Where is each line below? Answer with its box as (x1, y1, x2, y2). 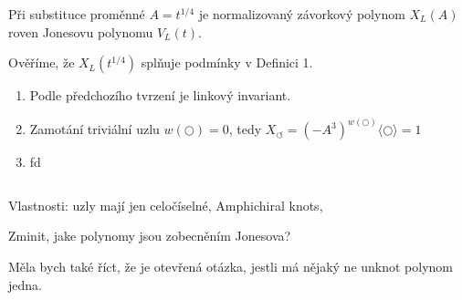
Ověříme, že (8, 53, 75, 72)
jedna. (8, 274, 42, 294)
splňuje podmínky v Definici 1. (141, 53, 313, 72)
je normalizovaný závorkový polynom (198, 5, 405, 23)
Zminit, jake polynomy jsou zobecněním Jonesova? (8, 226, 291, 245)
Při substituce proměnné (8, 5, 145, 23)
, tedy (228, 119, 262, 139)
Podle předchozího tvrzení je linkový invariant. (29, 86, 291, 105)
